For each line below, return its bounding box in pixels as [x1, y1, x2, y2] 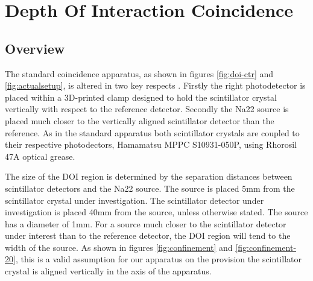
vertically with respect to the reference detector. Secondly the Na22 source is [5, 103, 289, 115]
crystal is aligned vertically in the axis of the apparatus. [5, 265, 212, 277]
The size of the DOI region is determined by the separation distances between [5, 170, 292, 183]
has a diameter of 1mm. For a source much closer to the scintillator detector [5, 217, 286, 230]
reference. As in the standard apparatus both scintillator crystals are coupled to [5, 126, 300, 139]
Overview [5, 39, 65, 57]
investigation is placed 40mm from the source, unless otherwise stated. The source [5, 206, 308, 218]
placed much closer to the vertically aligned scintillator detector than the [5, 114, 274, 127]
